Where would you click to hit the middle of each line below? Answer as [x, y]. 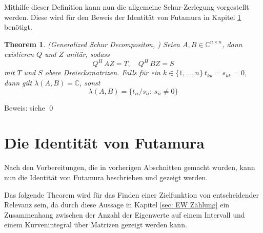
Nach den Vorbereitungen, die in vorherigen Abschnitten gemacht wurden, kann [130, 167]
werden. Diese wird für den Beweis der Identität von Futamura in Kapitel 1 [123, 17]
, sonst [90, 83]
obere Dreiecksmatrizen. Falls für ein [103, 72]
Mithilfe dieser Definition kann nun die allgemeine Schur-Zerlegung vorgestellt [127, 7]
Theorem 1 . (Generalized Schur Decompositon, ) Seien [92, 44]
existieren [19, 54]
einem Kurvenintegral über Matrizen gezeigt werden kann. [96, 225]
